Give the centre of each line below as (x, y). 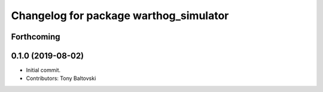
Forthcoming (36, 37)
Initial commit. (43, 70)
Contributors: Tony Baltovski (61, 78)
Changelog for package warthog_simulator (120, 16)
